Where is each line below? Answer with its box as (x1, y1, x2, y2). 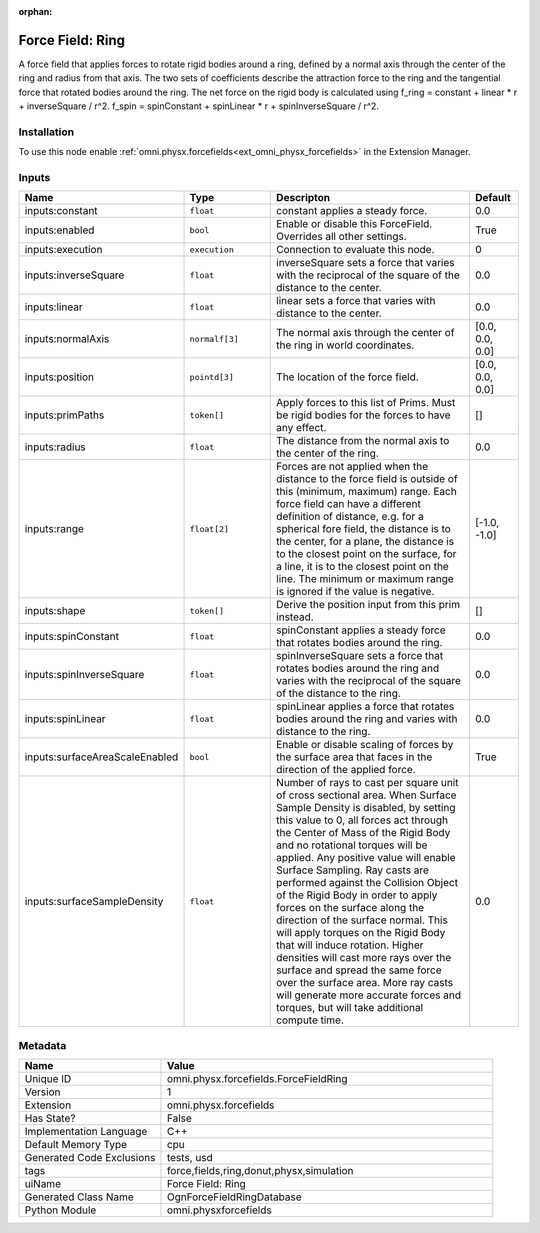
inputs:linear (24, 300, 84, 314)
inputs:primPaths (24, 408, 105, 422)
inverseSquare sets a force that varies (276, 256, 455, 270)
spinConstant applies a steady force (276, 623, 447, 637)
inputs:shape (24, 604, 86, 618)
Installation (18, 125, 75, 139)
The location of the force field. (276, 370, 419, 384)
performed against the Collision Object (276, 876, 459, 890)
